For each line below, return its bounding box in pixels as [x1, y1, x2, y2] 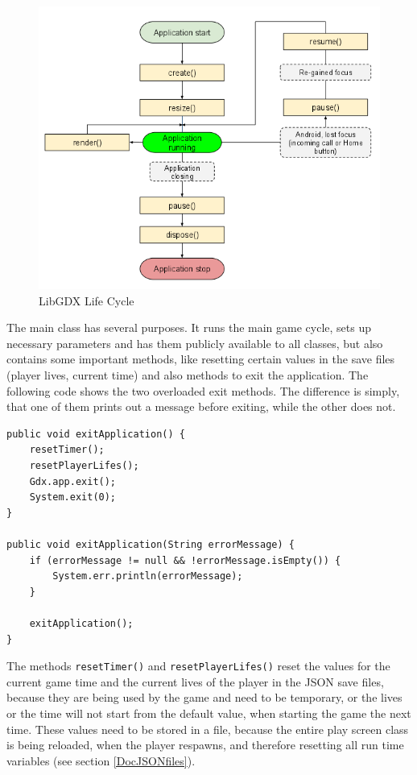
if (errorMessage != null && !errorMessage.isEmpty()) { [29, 554, 341, 566]
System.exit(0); [29, 491, 117, 504]
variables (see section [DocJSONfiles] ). [6, 752, 196, 769]
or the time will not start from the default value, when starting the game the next [6, 704, 411, 721]
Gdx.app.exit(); [29, 475, 117, 487]
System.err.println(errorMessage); [52, 570, 243, 582]
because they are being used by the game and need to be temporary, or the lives [6, 689, 403, 706]
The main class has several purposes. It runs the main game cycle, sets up [6, 319, 372, 336]
